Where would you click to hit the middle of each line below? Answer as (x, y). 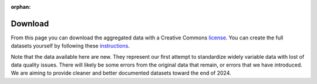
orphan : (21, 7)
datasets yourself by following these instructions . (70, 46)
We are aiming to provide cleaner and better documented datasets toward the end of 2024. (121, 73)
